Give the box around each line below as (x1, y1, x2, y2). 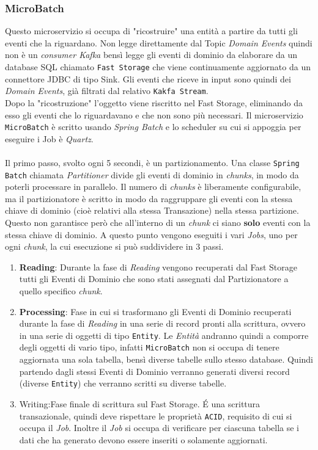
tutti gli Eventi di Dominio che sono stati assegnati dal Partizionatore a (19, 272, 289, 285)
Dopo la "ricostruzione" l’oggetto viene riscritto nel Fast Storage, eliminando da (5, 96, 303, 109)
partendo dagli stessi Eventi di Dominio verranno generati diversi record (19, 365, 290, 377)
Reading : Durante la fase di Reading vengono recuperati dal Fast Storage (19, 260, 298, 273)
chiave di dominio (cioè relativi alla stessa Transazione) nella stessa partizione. (5, 204, 299, 217)
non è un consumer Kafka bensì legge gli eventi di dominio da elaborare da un (5, 48, 298, 61)
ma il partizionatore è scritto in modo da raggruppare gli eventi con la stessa (5, 192, 293, 205)
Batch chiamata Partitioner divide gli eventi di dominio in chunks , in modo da (5, 168, 299, 181)
